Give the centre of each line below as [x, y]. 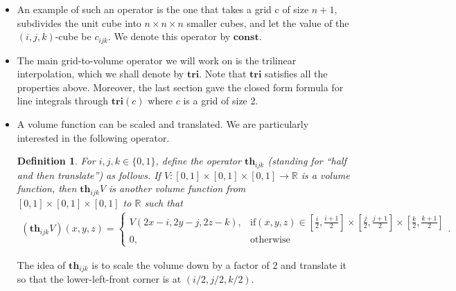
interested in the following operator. [93, 137]
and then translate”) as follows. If [89, 175]
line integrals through [63, 101]
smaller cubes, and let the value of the [268, 22]
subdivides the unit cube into [79, 22]
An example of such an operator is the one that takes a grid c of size [163, 9]
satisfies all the [296, 74]
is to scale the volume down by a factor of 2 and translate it [219, 264]
